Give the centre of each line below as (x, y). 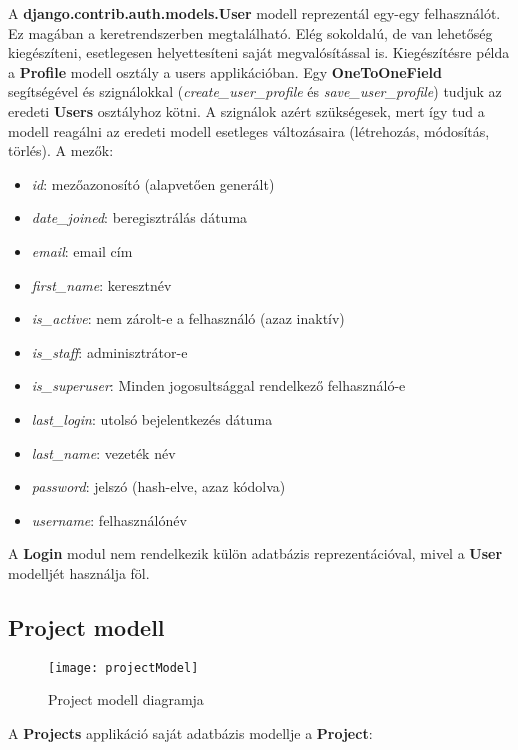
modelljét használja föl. (79, 572)
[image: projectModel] (123, 667)
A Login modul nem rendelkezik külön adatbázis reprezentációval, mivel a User (255, 553)
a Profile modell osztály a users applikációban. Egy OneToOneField (225, 71)
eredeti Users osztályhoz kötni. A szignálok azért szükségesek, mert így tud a (246, 110)
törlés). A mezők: (61, 150)
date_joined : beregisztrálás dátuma (139, 217)
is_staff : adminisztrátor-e (109, 351)
